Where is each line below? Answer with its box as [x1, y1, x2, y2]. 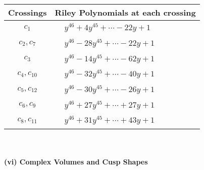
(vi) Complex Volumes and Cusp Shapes [4, 156, 148, 166]
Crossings [8, 7, 47, 18]
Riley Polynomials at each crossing [55, 7, 196, 18]
